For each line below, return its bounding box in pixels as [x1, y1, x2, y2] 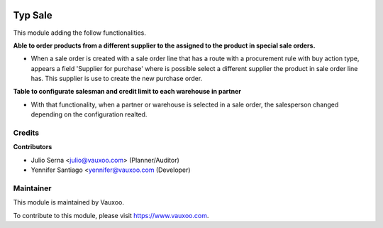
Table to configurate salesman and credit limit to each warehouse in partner [13, 87, 241, 96]
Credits [13, 128, 39, 138]
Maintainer [13, 183, 52, 193]
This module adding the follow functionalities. [13, 28, 147, 37]
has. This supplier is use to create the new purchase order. [30, 75, 203, 83]
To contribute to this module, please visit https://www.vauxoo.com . [13, 211, 209, 219]
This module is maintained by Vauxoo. [13, 198, 124, 207]
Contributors [13, 143, 52, 151]
